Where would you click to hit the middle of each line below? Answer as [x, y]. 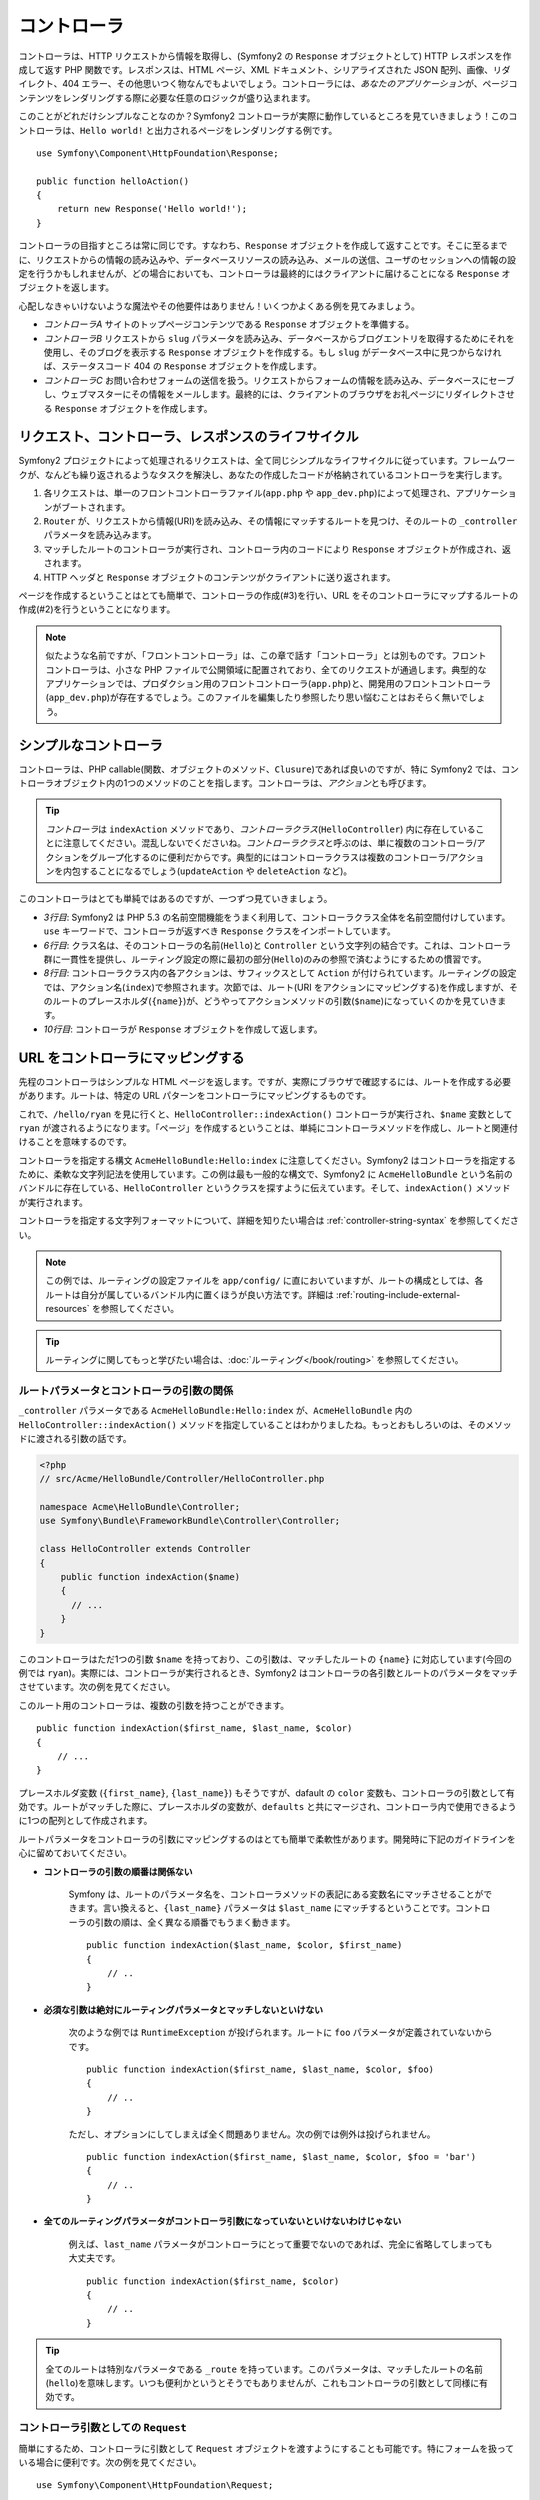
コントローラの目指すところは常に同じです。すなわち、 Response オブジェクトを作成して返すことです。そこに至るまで [263, 246]
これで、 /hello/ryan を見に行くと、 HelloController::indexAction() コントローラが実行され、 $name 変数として [265, 1114]
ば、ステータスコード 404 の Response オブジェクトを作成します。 [182, 366]
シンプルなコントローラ [91, 745]
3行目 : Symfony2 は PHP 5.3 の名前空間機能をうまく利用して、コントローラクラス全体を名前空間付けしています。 [277, 917]
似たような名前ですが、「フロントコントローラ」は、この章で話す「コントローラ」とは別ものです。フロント [266, 656]
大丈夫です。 [94, 2258]
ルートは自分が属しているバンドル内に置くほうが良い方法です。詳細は [189, 1294]
